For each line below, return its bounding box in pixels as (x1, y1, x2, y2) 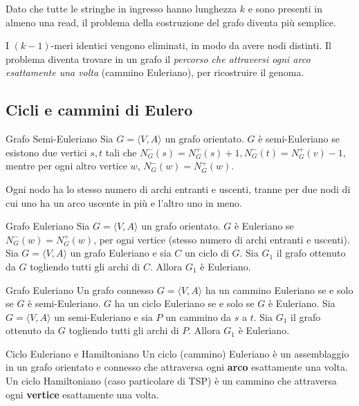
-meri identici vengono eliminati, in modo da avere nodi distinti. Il (50, 38, 332, 53)
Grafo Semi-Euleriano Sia (6, 131, 113, 146)
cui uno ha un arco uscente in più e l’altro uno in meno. (6, 195, 243, 210)
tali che (105, 145, 137, 159)
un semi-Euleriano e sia (54, 309, 153, 324)
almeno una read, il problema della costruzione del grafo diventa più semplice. (6, 15, 336, 29)
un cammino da (165, 309, 232, 324)
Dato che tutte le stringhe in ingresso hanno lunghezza (6, 1, 237, 15)
